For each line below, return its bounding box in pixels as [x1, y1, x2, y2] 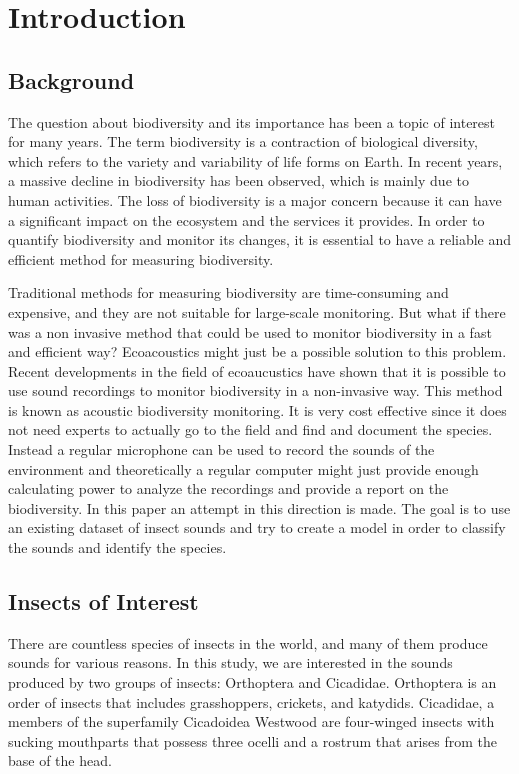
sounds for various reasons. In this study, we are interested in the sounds [8, 652, 453, 673]
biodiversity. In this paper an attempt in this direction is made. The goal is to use [8, 497, 511, 518]
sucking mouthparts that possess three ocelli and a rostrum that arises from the [8, 730, 497, 751]
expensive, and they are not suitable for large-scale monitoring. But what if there [8, 301, 506, 322]
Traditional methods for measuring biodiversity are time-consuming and [8, 282, 449, 303]
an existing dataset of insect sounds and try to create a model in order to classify [8, 517, 506, 538]
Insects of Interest [8, 586, 199, 617]
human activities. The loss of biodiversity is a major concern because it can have [8, 189, 502, 210]
